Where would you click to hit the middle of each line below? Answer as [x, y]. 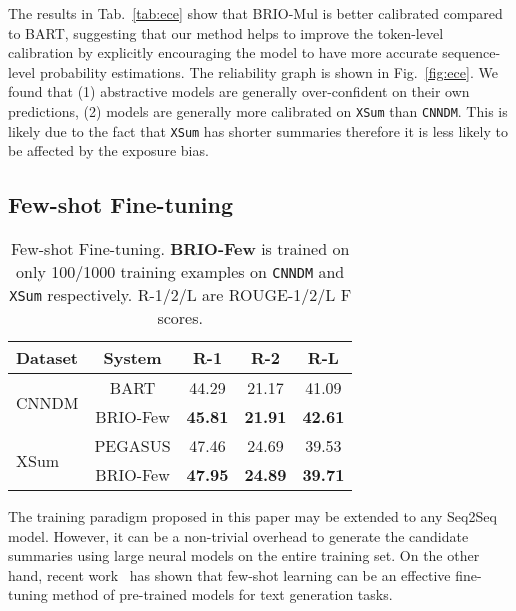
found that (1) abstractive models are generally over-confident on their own [239, 91]
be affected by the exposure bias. [108, 150]
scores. [180, 318]
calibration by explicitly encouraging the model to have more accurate [223, 52]
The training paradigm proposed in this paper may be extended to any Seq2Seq [252, 516]
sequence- [471, 52]
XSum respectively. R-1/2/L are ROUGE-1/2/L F [180, 295]
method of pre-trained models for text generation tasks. [222, 594]
